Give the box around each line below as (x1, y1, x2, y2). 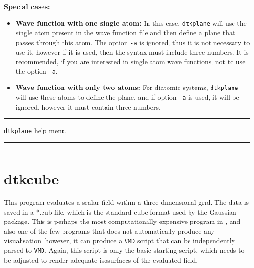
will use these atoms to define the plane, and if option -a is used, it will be (15, 92, 239, 102)
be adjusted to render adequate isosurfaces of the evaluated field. (4, 254, 198, 265)
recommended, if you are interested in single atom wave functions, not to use (15, 56, 246, 67)
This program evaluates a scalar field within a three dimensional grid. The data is (4, 197, 249, 207)
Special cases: (4, 1, 50, 11)
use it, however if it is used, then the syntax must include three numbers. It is (15, 46, 249, 57)
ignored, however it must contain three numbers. (15, 101, 161, 112)
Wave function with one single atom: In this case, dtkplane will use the (15, 18, 247, 28)
